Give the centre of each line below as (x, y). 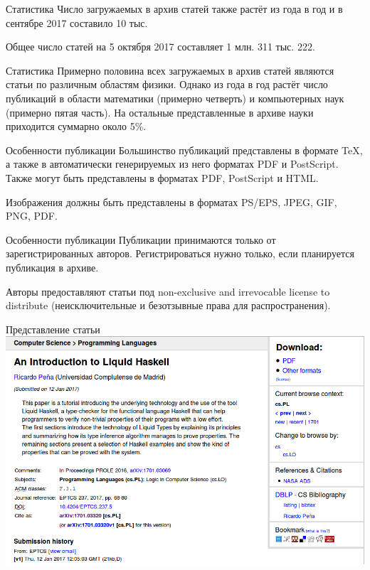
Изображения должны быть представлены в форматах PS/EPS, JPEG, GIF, (171, 201)
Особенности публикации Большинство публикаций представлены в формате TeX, (184, 150)
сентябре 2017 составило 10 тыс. (77, 22)
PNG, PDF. (32, 216)
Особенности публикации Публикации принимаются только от (141, 239)
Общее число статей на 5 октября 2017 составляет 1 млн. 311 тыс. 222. (160, 47)
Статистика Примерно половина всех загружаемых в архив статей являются (170, 70)
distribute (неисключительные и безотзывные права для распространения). (168, 305)
